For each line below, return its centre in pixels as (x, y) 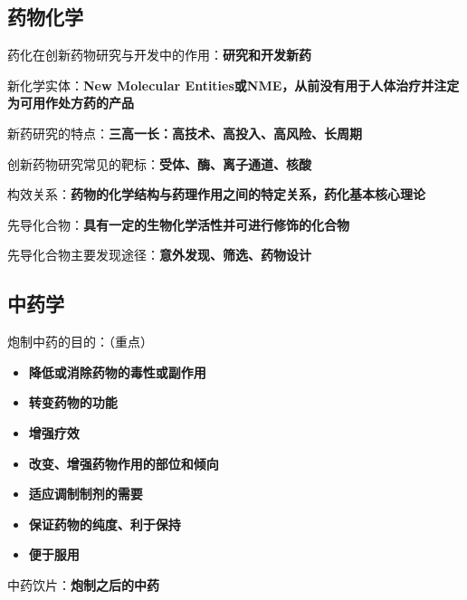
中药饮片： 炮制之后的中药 (83, 584)
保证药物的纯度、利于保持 (105, 524)
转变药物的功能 (73, 402)
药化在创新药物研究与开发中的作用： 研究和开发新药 (159, 55)
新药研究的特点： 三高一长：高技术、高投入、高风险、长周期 (185, 133)
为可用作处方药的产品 (71, 103)
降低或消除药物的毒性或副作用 (117, 371)
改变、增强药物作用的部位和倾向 (124, 463)
